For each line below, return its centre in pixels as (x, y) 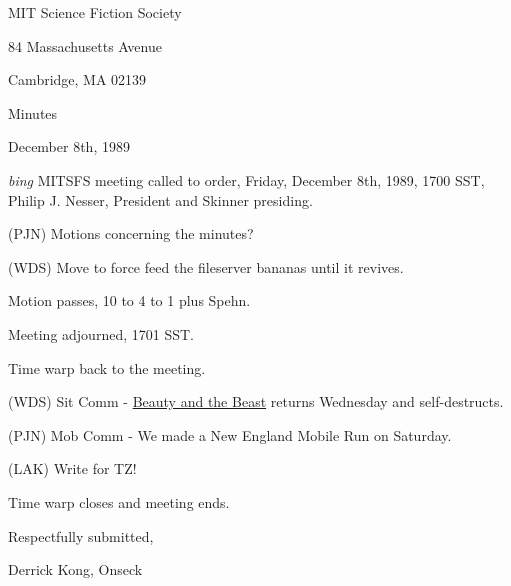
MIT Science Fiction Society (95, 12)
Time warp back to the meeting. (107, 367)
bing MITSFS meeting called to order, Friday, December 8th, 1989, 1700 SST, (246, 179)
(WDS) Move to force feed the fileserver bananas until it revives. (206, 266)
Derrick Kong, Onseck (75, 569)
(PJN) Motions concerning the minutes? (131, 233)
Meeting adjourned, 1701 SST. (101, 333)
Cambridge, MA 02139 (77, 79)
